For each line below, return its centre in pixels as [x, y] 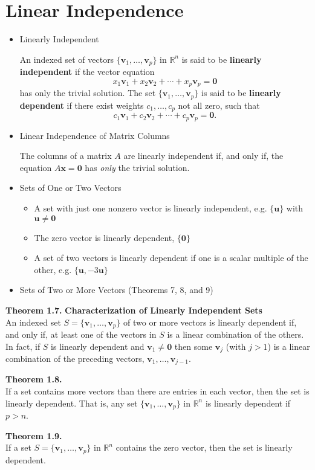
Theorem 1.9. [34, 435]
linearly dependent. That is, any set [72, 403]
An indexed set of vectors [67, 59]
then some [193, 346]
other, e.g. [53, 269]
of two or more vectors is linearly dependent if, [210, 322]
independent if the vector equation [87, 72]
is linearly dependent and [98, 346]
